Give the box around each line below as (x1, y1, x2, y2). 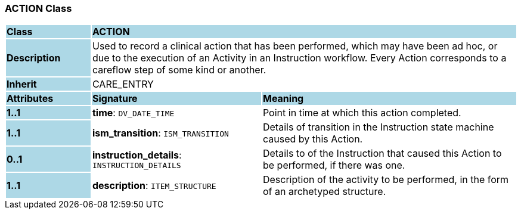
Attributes (7, 92, 54, 105)
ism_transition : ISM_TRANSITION (92, 127, 229, 139)
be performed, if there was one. (262, 159, 405, 172)
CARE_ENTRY (92, 78, 154, 91)
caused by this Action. (262, 133, 363, 145)
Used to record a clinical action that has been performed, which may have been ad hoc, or (92, 40, 498, 52)
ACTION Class (5, 2, 72, 14)
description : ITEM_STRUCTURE (92, 179, 216, 192)
